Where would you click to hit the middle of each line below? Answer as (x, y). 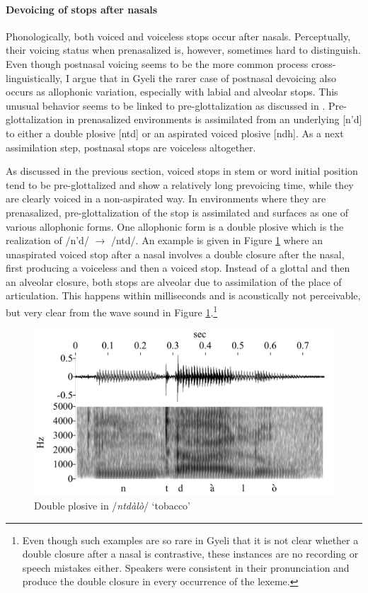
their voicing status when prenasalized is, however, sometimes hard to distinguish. (183, 50)
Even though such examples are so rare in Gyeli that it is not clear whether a (190, 540)
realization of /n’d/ (47, 240)
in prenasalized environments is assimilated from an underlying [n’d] (214, 119)
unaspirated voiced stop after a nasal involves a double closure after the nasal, (175, 254)
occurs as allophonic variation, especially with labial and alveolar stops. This (172, 92)
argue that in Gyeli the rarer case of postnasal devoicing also (204, 77)
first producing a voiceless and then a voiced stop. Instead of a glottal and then (178, 268)
